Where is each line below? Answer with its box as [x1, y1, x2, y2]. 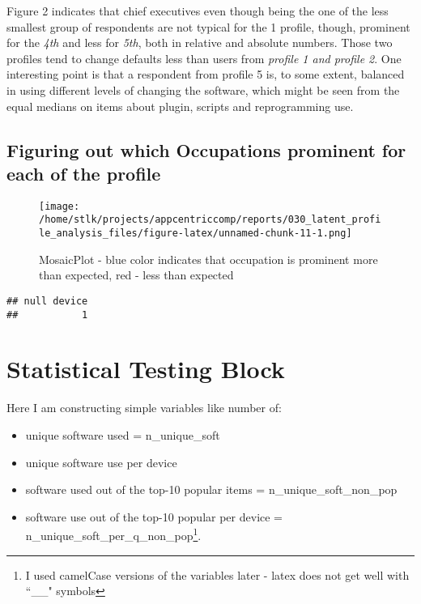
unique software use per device [25, 453, 177, 470]
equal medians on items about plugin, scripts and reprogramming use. [6, 97, 354, 114]
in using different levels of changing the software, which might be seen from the [6, 81, 400, 98]
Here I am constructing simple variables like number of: [6, 399, 282, 416]
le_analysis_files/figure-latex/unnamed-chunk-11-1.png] [39, 228, 352, 240]
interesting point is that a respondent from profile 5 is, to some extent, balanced [6, 66, 405, 83]
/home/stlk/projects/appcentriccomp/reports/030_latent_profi [39, 214, 381, 226]
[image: [39, 200, 80, 212]
